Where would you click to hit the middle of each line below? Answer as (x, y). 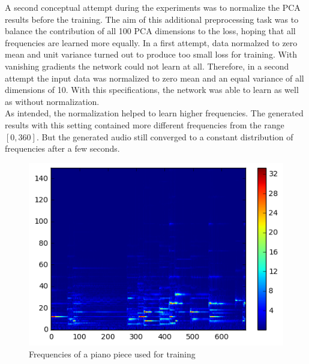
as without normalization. (52, 101)
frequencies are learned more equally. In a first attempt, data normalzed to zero (151, 42)
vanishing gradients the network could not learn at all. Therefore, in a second (147, 66)
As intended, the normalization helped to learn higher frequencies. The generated (154, 113)
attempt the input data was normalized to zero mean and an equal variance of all (154, 78)
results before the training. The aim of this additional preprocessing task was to (152, 19)
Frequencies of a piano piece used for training (112, 354)
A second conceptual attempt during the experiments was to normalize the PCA (153, 7)
